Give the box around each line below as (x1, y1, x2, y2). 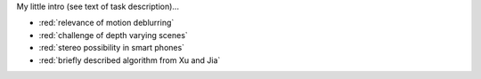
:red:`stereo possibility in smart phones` (38, 43, 185, 53)
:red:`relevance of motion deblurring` (38, 18, 175, 28)
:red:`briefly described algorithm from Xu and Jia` (38, 54, 221, 66)
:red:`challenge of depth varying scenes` (38, 29, 189, 40)
